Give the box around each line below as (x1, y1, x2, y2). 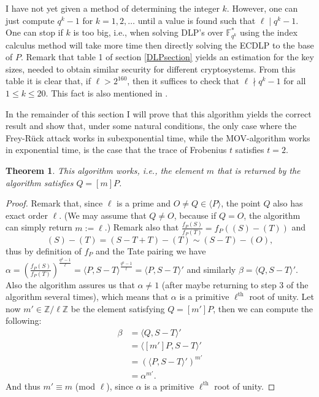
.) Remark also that (104, 221, 179, 234)
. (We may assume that (59, 208, 147, 221)
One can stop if (6, 26, 63, 39)
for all (283, 74, 306, 87)
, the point (221, 197, 261, 210)
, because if (174, 208, 217, 221)
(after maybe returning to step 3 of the (161, 278, 309, 291)
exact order (6, 208, 48, 221)
